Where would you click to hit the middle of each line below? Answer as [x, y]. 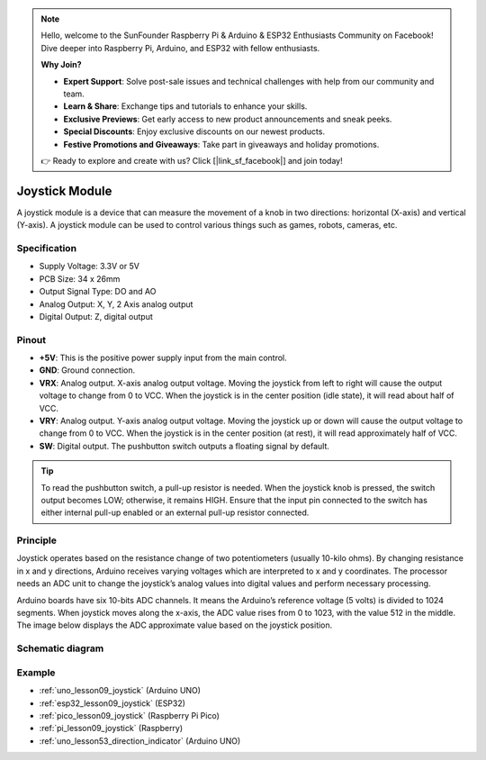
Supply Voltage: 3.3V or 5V [89, 267]
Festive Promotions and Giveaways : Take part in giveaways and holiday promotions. [221, 144]
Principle [37, 540]
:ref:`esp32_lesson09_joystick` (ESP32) [112, 703]
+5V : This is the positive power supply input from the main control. [163, 358]
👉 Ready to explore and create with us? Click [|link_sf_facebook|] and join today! [192, 160]
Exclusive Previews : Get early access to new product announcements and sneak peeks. [228, 119]
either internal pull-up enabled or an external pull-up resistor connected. [175, 512]
